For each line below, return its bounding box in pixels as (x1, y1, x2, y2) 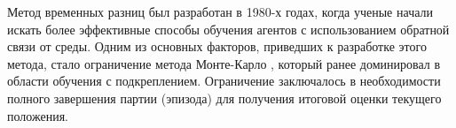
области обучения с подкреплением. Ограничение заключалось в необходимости (7, 72, 441, 90)
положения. (7, 106, 68, 124)
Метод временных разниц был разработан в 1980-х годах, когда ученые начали (7, 3, 433, 20)
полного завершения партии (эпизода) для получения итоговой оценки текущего (7, 88, 442, 107)
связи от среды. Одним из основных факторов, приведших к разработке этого (7, 37, 427, 56)
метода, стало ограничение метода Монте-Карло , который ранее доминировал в (7, 54, 441, 72)
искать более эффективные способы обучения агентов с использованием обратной (7, 19, 450, 38)
